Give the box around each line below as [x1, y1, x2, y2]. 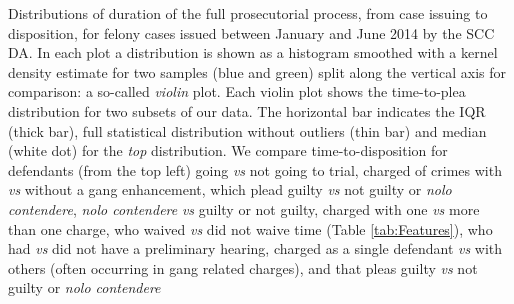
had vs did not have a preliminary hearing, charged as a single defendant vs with [8, 238, 503, 259]
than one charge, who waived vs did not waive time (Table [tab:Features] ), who [8, 218, 493, 239]
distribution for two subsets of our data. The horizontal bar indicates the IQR [8, 100, 486, 121]
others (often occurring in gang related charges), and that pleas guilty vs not [8, 257, 478, 278]
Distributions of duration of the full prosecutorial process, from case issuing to [8, 3, 488, 23]
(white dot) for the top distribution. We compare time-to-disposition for [8, 140, 448, 161]
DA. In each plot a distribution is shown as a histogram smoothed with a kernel [8, 42, 498, 63]
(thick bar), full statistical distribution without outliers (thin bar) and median [8, 120, 487, 141]
